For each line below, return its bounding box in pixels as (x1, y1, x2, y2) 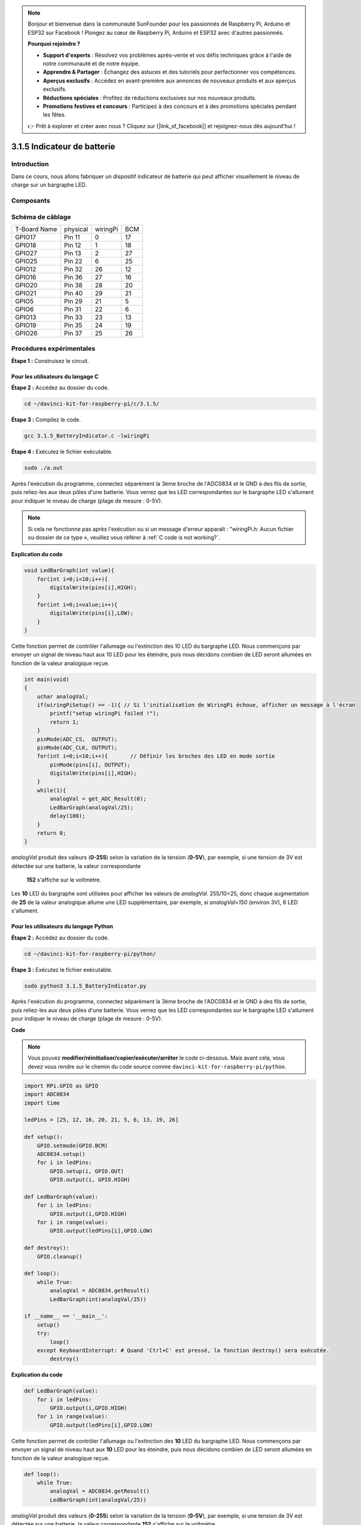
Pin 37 (64, 329, 82, 337)
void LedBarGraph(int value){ (24, 567, 115, 574)
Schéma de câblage (11, 212, 71, 221)
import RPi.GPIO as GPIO (24, 1082, 99, 1089)
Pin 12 (64, 241, 82, 249)
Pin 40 (64, 289, 83, 297)
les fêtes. (43, 111, 66, 118)
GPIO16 (15, 273, 37, 281)
